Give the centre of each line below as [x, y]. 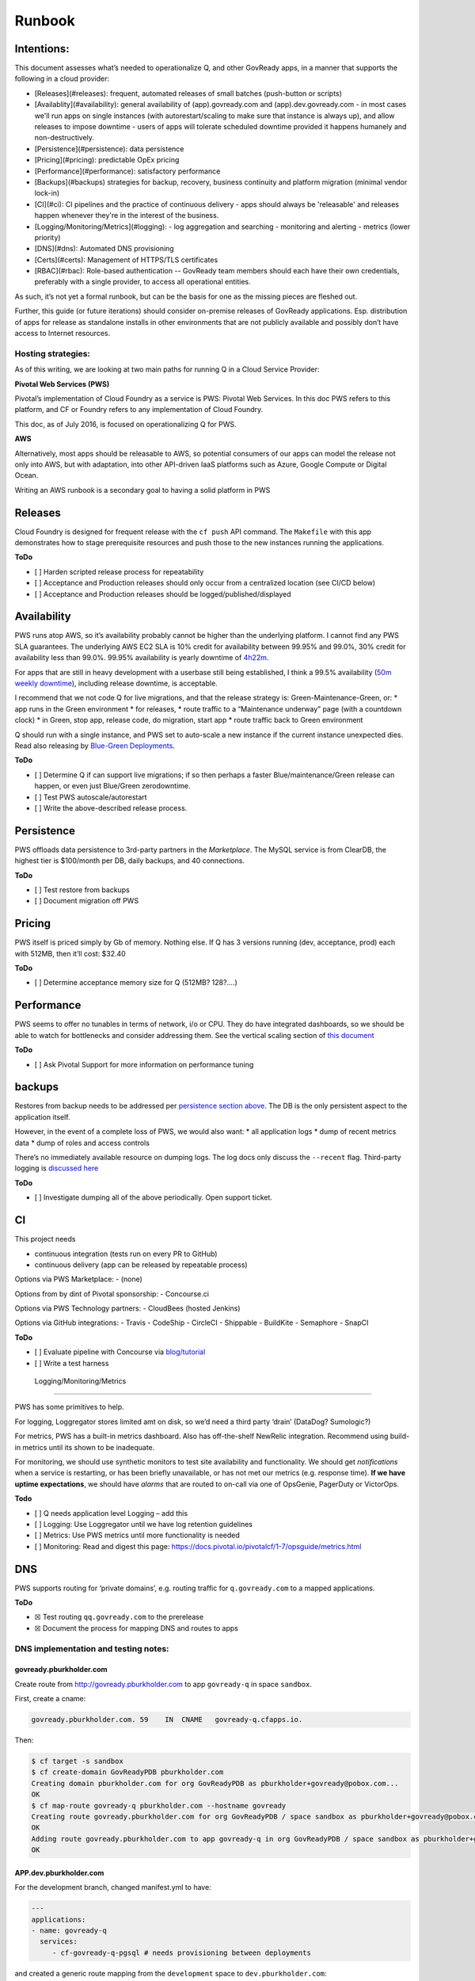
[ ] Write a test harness [72, 1363]
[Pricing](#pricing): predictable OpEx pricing [107, 160]
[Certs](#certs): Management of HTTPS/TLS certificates [126, 260]
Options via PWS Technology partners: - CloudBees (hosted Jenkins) [127, 1308]
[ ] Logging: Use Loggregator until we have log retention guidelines [144, 1524]
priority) [47, 237]
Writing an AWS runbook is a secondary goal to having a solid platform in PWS [142, 490]
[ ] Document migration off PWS [86, 901]
